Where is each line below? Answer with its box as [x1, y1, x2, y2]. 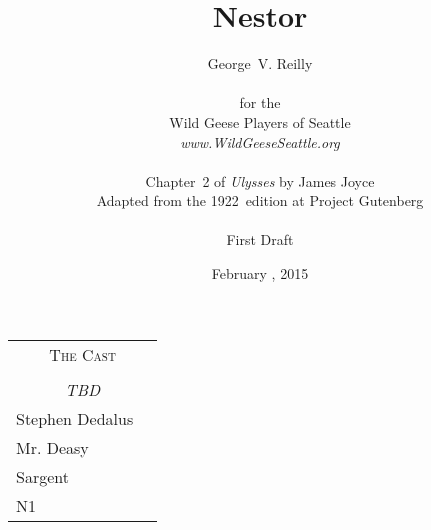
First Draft [226, 229, 294, 250]
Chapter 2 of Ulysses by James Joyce [145, 170, 375, 191]
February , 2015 [211, 263, 309, 284]
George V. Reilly [207, 53, 313, 74]
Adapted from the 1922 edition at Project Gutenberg [96, 190, 424, 211]
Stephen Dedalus [16, 406, 134, 430]
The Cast [49, 342, 116, 366]
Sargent [16, 464, 69, 488]
